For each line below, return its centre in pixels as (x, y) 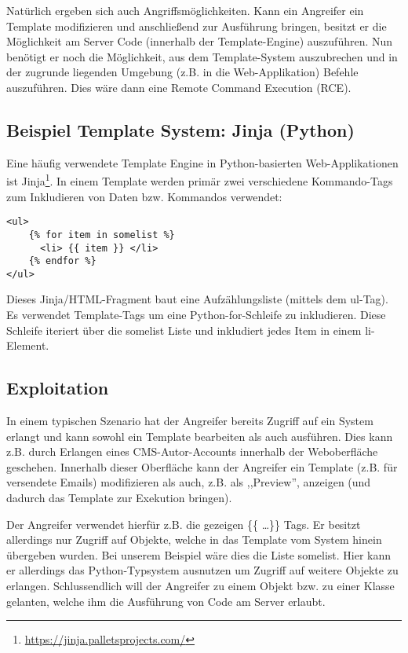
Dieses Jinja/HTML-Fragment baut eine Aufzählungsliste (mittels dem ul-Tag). (197, 299)
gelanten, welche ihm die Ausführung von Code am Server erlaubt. (166, 601)
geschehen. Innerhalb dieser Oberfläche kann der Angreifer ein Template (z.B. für (202, 466)
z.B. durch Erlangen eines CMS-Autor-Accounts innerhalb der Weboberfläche (192, 451)
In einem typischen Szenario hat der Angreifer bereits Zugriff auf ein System (190, 421)
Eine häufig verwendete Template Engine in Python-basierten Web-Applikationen (202, 162)
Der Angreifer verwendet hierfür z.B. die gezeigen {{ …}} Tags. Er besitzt (184, 524)
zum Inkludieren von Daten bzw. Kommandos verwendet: (144, 196)
